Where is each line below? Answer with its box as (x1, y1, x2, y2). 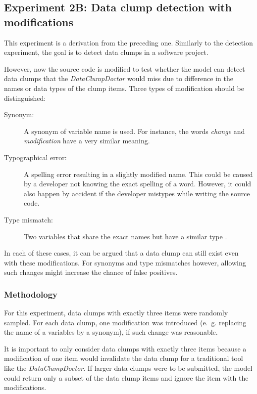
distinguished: (4, 92, 46, 103)
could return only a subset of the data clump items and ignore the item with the (4, 372, 249, 383)
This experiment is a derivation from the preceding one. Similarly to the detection (4, 37, 253, 47)
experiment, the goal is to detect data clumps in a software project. (4, 47, 208, 57)
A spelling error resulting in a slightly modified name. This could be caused (24, 169, 253, 179)
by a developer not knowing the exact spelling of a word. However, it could (24, 178, 252, 189)
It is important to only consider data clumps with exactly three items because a (4, 343, 247, 353)
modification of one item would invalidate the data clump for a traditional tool (4, 353, 243, 363)
